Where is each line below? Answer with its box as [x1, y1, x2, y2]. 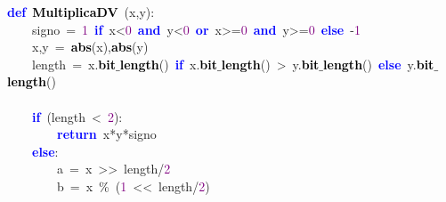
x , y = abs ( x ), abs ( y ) [31, 37, 149, 56]
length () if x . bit [119, 54, 218, 73]
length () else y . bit [323, 54, 434, 73]
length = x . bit [31, 54, 117, 73]
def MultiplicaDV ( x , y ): [7, 3, 155, 20]
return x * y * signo [57, 125, 157, 143]
